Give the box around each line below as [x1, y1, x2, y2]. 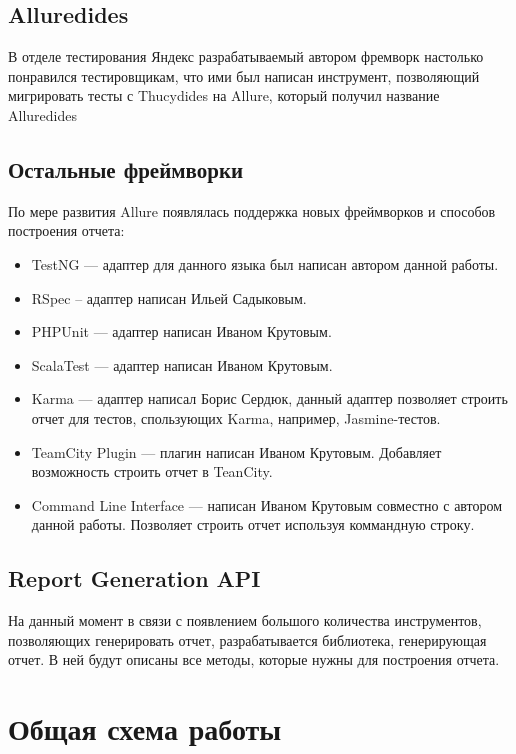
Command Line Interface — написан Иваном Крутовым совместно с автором [31, 494, 503, 515]
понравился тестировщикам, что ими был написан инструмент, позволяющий [8, 65, 480, 86]
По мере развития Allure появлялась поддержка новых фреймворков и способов [8, 200, 496, 221]
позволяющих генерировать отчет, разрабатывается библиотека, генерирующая [8, 629, 487, 650]
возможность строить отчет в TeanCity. [31, 461, 273, 482]
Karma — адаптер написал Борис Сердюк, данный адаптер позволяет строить [31, 388, 508, 409]
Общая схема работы [8, 708, 282, 749]
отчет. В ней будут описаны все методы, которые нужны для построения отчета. [8, 649, 500, 670]
